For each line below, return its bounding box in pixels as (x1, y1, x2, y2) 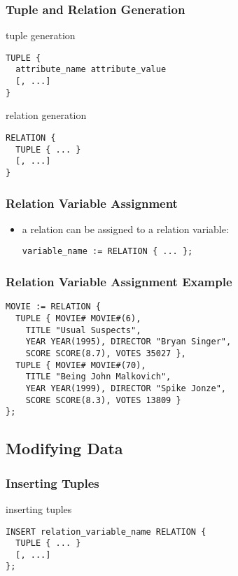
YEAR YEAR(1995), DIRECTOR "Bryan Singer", (25, 337, 232, 347)
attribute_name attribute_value (15, 64, 167, 75)
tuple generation (6, 28, 76, 43)
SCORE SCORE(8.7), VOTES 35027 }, (25, 348, 186, 358)
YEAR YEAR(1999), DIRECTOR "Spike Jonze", (25, 383, 226, 393)
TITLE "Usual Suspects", (25, 325, 141, 335)
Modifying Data (6, 437, 123, 459)
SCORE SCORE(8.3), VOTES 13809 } (25, 395, 181, 405)
